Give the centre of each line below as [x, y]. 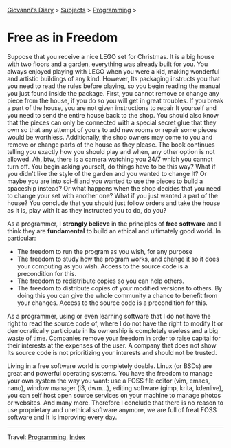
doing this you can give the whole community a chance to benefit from [117, 295]
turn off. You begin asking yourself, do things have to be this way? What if [111, 166]
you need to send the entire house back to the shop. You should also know [113, 115]
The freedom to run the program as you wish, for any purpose [105, 251]
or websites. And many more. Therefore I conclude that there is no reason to [115, 403]
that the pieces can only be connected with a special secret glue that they [112, 122]
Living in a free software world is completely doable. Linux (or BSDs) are [110, 366]
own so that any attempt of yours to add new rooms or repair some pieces [112, 129]
